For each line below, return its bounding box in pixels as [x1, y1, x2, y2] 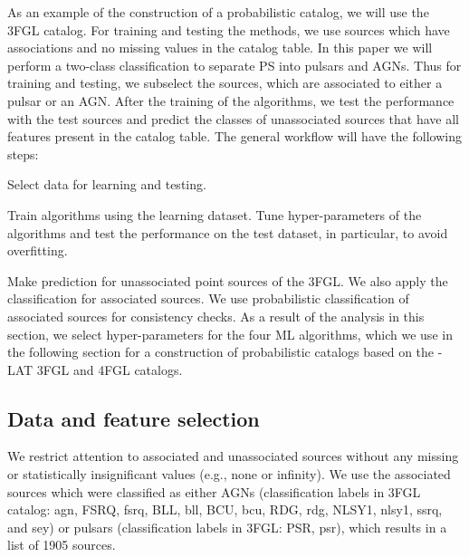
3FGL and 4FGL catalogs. [36, 360, 183, 379]
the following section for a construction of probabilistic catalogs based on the [7, 342, 435, 361]
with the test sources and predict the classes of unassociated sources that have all [7, 109, 459, 128]
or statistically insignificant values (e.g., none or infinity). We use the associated [7, 465, 451, 484]
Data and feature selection [7, 404, 260, 432]
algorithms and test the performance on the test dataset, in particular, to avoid [7, 223, 448, 242]
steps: [7, 144, 39, 163]
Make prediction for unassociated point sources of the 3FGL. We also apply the [7, 271, 448, 290]
